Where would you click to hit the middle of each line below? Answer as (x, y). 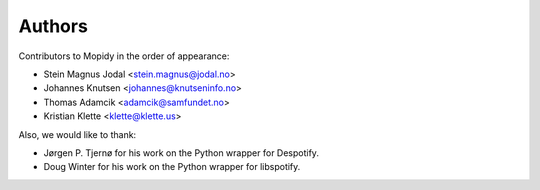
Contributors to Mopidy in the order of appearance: (124, 56)
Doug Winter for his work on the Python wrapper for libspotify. (172, 167)
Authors (53, 26)
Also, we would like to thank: (77, 134)
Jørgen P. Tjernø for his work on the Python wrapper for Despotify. (181, 152)
